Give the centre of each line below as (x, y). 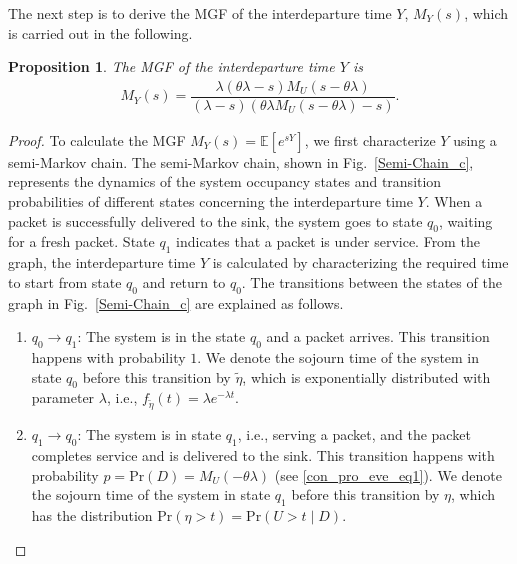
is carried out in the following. (100, 32)
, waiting (466, 220)
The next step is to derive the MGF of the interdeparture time (200, 13)
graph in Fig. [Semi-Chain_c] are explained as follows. (176, 302)
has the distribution (92, 514)
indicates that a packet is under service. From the (328, 241)
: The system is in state (149, 434)
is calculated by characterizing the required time (360, 262)
